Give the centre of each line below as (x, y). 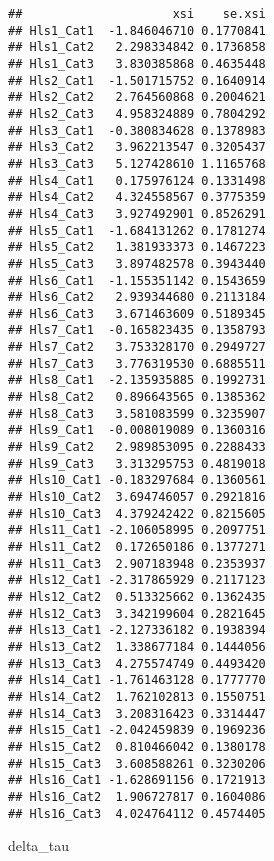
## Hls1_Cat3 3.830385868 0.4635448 (137, 63)
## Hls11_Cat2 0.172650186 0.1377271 (137, 547)
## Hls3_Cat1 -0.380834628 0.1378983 (137, 130)
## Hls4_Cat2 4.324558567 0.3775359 (137, 197)
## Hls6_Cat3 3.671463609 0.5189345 (137, 313)
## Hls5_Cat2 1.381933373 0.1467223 (137, 247)
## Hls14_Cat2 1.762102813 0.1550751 (137, 696)
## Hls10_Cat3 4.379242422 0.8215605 (137, 513)
